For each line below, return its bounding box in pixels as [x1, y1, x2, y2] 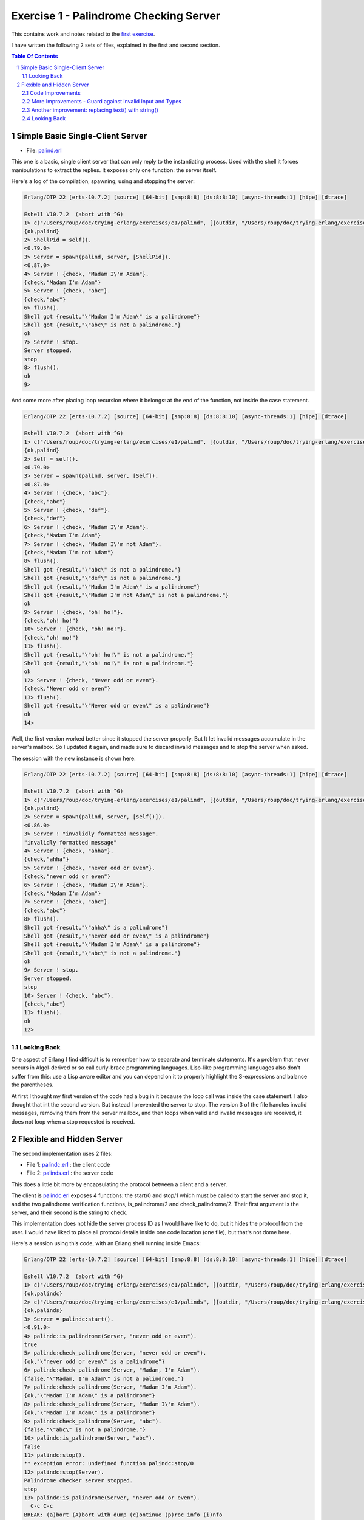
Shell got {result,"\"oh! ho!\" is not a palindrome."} [24, 651, 194, 658]
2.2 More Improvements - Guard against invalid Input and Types [22, 98, 182, 105]
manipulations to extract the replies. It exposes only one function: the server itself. [11, 166, 217, 173]
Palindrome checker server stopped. [24, 1477, 133, 1484]
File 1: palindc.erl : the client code [26, 1161, 110, 1168]
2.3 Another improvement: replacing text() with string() [22, 106, 159, 114]
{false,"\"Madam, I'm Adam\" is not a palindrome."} [24, 1375, 184, 1382]
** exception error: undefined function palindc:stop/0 [24, 1460, 194, 1467]
